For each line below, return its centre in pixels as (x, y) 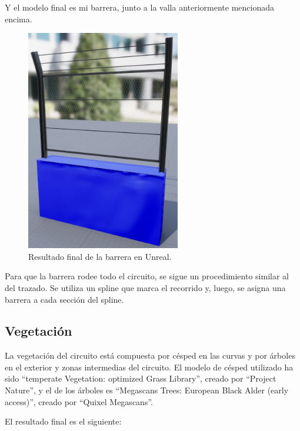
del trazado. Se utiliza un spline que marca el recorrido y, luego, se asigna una (145, 287)
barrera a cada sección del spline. (64, 299)
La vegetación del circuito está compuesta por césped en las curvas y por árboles (150, 355)
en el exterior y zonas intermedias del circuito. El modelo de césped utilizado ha (149, 367)
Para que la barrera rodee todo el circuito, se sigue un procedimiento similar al (147, 276)
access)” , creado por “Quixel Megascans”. (79, 401)
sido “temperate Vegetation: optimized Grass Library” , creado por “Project (141, 378)
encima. (19, 19)
